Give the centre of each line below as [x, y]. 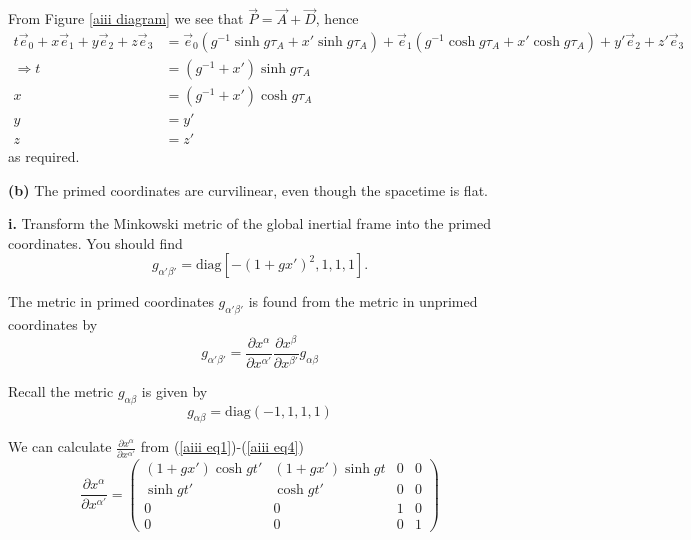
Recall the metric [61, 390]
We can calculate [60, 446]
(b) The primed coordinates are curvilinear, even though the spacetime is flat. [248, 189]
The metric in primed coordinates [111, 301]
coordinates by [53, 324]
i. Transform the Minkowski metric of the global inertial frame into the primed [250, 223]
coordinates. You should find [95, 242]
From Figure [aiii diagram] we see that [126, 18]
